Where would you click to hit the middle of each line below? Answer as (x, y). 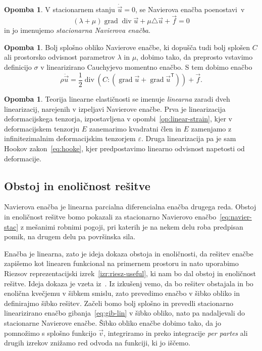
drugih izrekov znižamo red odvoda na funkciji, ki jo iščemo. (97, 343)
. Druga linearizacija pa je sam (189, 138)
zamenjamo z (211, 128)
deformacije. (23, 158)
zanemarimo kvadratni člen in (135, 128)
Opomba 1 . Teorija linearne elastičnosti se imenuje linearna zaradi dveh (117, 99)
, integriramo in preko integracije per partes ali (176, 333)
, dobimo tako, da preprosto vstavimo (195, 57)
